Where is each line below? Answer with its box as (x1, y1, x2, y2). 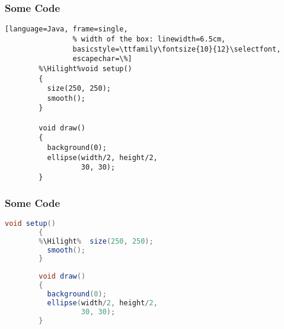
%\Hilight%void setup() (39, 64, 132, 73)
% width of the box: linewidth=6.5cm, (72, 34, 226, 43)
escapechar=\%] (72, 55, 132, 63)
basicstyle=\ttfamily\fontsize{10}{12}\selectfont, (72, 44, 281, 53)
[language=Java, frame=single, (5, 25, 128, 34)
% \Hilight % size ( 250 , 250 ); (39, 237, 154, 245)
